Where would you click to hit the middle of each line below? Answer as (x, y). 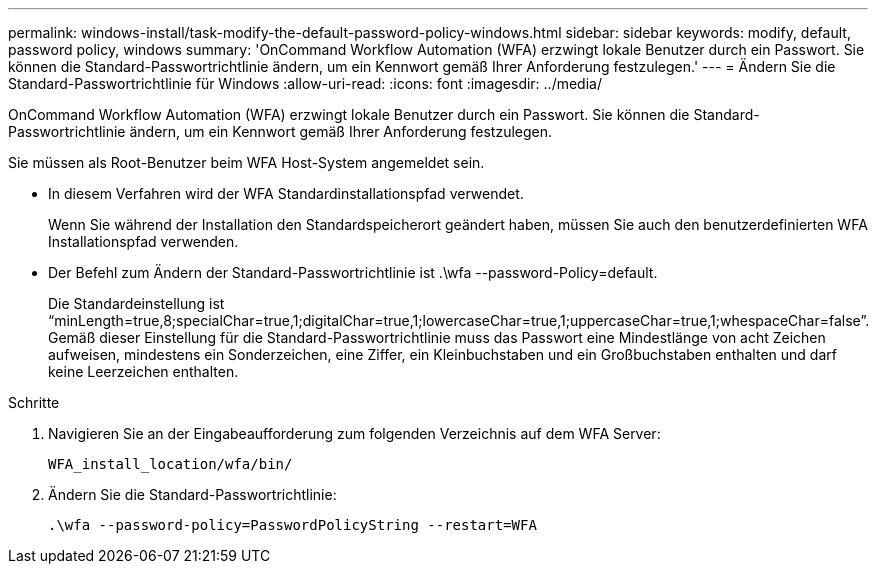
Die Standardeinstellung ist (136, 303)
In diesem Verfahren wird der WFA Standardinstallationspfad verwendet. (286, 193)
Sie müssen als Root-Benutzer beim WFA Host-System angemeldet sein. (246, 162)
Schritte (34, 402)
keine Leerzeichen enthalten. (143, 371)
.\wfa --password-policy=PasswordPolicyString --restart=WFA (292, 525)
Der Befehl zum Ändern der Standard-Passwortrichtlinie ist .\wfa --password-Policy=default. (353, 272)
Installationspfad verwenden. (143, 241)
